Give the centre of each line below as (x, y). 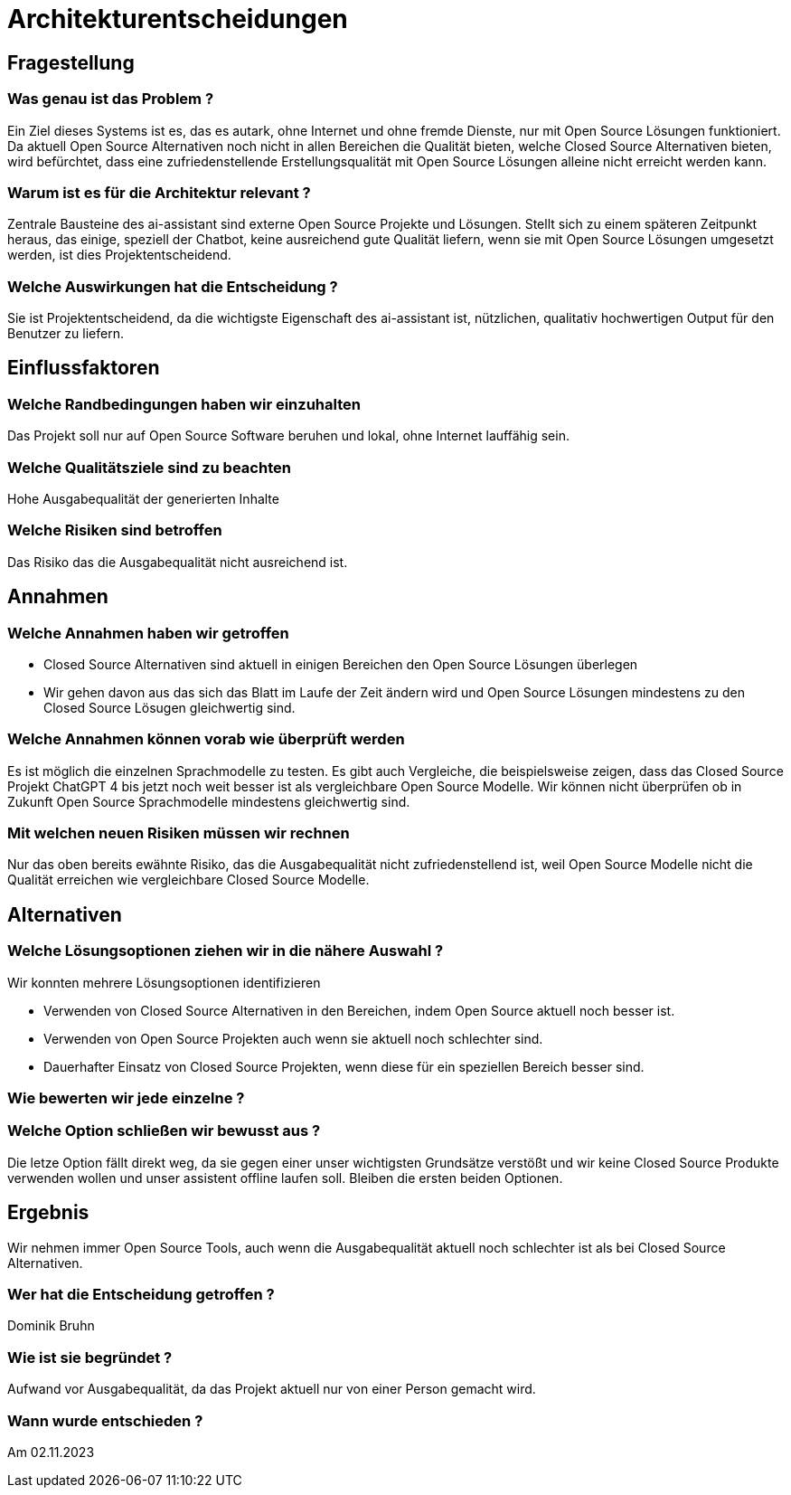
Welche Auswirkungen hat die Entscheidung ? (173, 286)
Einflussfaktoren (84, 368)
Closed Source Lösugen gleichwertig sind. (169, 707)
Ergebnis (48, 1213)
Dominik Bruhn (51, 1326)
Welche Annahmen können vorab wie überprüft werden (206, 739)
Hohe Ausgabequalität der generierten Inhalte (143, 499)
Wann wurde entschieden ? (105, 1420)
